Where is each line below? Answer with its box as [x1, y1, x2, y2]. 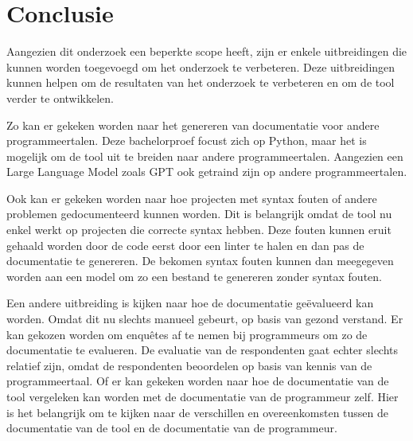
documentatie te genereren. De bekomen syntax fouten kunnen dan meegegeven [6, 252, 394, 269]
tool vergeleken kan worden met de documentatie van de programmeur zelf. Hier [6, 388, 399, 404]
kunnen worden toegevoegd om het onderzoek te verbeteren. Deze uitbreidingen [6, 58, 395, 75]
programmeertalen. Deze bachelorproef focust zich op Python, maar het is [6, 132, 367, 149]
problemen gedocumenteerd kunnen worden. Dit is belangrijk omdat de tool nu [6, 205, 392, 222]
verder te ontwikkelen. [6, 89, 115, 106]
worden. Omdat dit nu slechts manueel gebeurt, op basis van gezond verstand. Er [6, 310, 403, 327]
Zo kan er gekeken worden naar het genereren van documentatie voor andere [6, 116, 380, 133]
